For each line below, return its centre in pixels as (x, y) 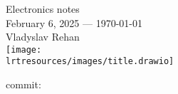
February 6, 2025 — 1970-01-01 (74, 22)
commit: (23, 84)
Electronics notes (43, 9)
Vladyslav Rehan (43, 37)
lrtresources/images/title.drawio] (90, 62)
